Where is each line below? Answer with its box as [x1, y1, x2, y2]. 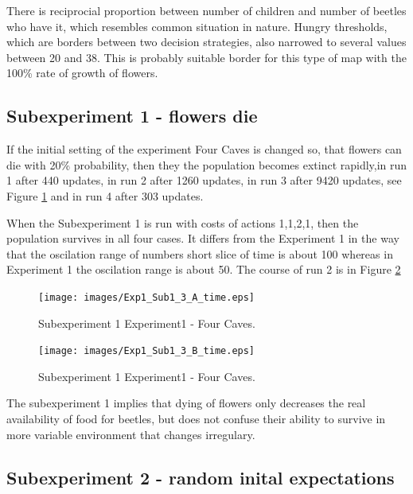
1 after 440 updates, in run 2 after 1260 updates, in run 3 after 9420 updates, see [6, 172, 402, 189]
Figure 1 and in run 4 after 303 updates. [6, 187, 204, 204]
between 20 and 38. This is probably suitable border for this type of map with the [6, 49, 407, 65]
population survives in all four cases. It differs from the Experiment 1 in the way [6, 230, 399, 247]
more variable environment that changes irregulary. [6, 426, 255, 442]
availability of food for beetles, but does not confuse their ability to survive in [6, 410, 386, 427]
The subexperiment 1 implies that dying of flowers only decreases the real [6, 395, 366, 411]
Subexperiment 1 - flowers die [6, 103, 258, 128]
